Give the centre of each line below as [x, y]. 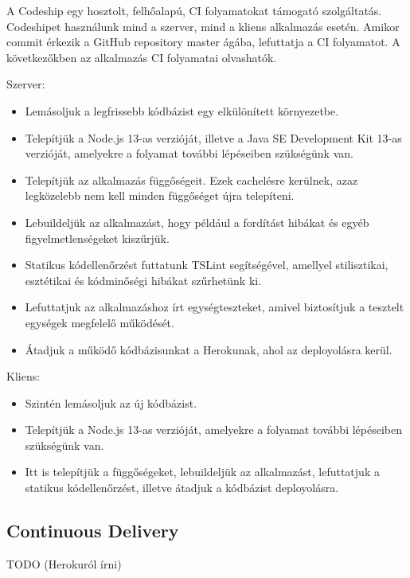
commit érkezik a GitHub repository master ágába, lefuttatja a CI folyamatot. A [203, 42]
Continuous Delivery [93, 531]
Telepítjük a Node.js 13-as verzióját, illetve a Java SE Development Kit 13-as [213, 137]
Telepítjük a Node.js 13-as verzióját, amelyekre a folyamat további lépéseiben [213, 430]
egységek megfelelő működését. [100, 322]
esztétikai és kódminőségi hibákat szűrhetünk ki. [143, 280]
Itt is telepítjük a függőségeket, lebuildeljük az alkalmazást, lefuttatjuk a [202, 472]
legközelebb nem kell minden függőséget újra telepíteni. [160, 195]
